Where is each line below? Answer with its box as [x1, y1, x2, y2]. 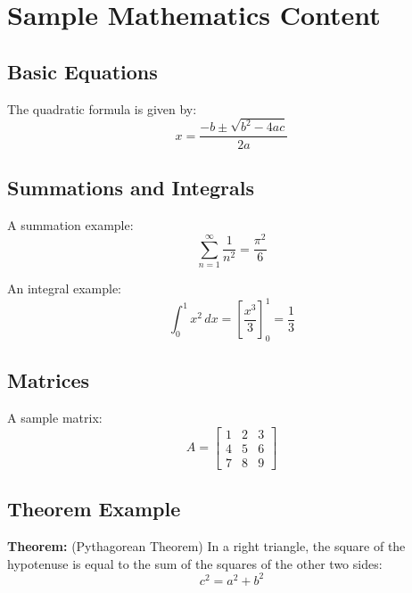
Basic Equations [7, 57, 158, 85]
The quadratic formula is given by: [7, 99, 197, 118]
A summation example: [7, 215, 134, 234]
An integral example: [7, 279, 121, 298]
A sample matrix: [7, 408, 103, 427]
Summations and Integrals [7, 173, 254, 201]
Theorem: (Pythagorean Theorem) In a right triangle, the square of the [7, 537, 406, 556]
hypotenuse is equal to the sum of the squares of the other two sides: [7, 554, 383, 572]
